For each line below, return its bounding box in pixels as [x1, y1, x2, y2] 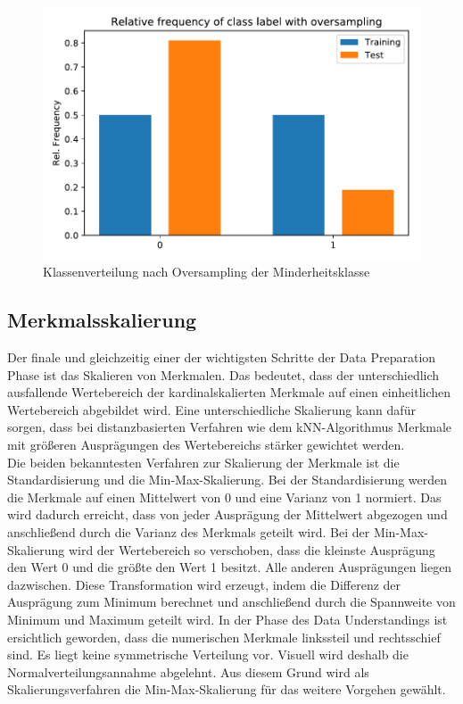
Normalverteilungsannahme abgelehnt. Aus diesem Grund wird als [7, 662, 369, 681]
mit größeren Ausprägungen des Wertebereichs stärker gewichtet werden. [7, 435, 405, 454]
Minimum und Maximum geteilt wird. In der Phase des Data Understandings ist [7, 609, 448, 628]
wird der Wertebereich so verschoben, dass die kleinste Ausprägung [68, 540, 435, 559]
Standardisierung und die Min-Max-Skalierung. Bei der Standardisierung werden [7, 470, 448, 489]
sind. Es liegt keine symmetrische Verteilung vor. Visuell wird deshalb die [7, 645, 409, 664]
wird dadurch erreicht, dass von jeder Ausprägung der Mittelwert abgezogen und [7, 505, 448, 524]
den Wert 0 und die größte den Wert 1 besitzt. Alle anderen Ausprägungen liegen [7, 558, 452, 576]
